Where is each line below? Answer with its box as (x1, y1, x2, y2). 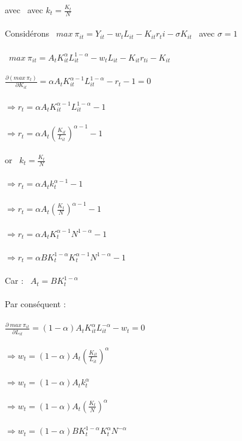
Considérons (5, 27, 50, 40)
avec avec (5, 4, 43, 16)
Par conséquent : (5, 298, 66, 310)
